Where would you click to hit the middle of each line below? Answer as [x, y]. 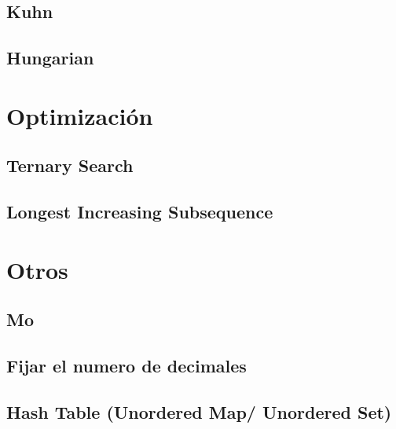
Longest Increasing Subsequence [140, 212]
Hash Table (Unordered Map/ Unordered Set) [199, 411]
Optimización [80, 115]
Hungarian [50, 58]
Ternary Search [70, 165]
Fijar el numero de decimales [126, 366]
